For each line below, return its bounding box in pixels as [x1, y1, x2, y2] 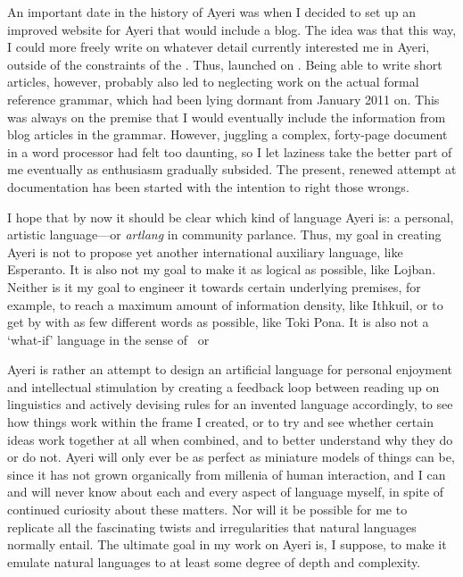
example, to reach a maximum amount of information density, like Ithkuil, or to [7, 295, 443, 314]
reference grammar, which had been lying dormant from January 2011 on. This [7, 89, 440, 108]
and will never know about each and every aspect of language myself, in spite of [7, 482, 444, 501]
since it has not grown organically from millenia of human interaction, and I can [7, 464, 446, 483]
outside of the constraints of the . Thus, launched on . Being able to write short [7, 54, 442, 73]
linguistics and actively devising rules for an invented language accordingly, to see [7, 395, 453, 414]
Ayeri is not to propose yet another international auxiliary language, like [7, 242, 403, 261]
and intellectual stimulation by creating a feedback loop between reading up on [7, 377, 440, 396]
